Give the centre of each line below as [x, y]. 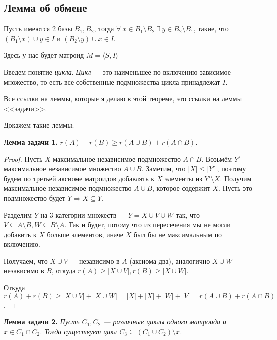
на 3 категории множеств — [83, 214]
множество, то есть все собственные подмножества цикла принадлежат [112, 82]
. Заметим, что [163, 169]
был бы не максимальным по [178, 234]
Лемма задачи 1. [31, 142]
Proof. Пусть [23, 159]
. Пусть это [235, 188]
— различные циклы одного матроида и [165, 321]
